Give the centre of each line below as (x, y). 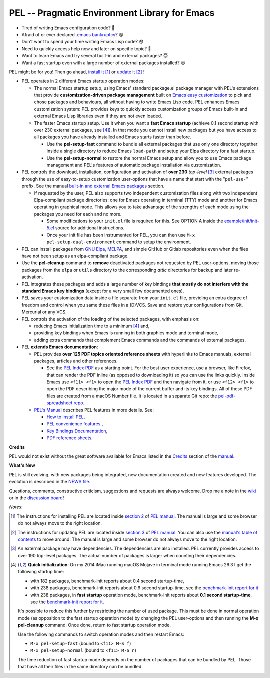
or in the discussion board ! (37, 498)
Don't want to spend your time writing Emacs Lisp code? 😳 (83, 42)
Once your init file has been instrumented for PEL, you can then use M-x (121, 235)
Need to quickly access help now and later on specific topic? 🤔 (86, 49)
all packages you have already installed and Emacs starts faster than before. (113, 137)
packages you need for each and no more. (78, 214)
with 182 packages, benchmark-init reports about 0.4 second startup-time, (107, 581)
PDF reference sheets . (70, 438)
